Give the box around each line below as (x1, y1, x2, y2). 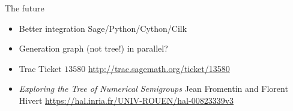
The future (5, 2, 44, 14)
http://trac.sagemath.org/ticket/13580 (88, 62, 230, 74)
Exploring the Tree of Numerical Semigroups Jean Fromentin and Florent (19, 82, 288, 95)
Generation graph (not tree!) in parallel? (19, 42, 168, 55)
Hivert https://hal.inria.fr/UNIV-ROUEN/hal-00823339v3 (19, 94, 234, 106)
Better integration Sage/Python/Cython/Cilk (19, 22, 187, 34)
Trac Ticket (19, 62, 62, 74)
